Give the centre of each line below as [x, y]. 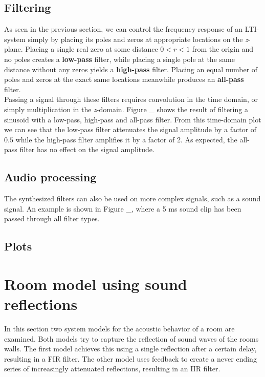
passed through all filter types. [52, 218]
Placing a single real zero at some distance [92, 49]
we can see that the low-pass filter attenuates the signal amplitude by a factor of [130, 129]
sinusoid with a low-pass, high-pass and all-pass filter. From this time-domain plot [133, 119]
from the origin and [223, 49]
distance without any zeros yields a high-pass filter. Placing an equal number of [131, 69]
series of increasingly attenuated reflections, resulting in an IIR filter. [112, 369]
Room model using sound [96, 284]
